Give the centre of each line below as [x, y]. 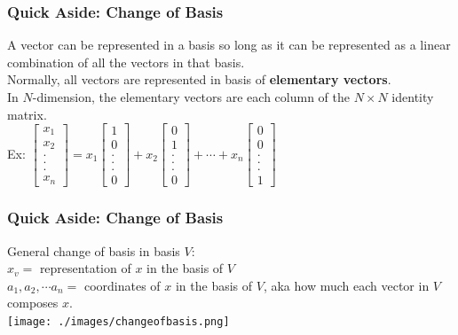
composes [33, 303]
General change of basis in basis [94, 250]
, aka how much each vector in [346, 285]
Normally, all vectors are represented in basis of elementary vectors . [199, 79]
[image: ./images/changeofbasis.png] [118, 321]
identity [413, 97]
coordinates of [122, 285]
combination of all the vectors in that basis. [126, 62]
